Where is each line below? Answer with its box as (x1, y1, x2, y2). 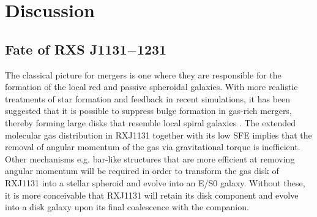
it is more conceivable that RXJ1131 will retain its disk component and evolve (5, 188, 299, 201)
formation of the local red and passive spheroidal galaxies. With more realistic (5, 80, 298, 93)
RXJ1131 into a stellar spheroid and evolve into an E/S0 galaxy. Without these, (5, 176, 305, 189)
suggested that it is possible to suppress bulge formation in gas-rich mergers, (5, 104, 292, 117)
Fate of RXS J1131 (5, 39, 127, 58)
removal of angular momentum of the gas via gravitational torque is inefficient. (5, 140, 300, 153)
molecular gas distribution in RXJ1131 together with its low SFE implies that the (5, 128, 312, 141)
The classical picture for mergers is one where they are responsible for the (5, 68, 282, 81)
